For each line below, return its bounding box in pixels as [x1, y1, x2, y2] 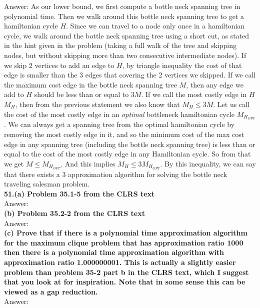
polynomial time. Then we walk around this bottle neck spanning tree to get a [4, 10, 244, 21]
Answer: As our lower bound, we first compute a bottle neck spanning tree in [4, 1, 240, 11]
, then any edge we [186, 79, 243, 89]
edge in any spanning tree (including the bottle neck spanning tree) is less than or [4, 138, 255, 149]
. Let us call [213, 98, 249, 109]
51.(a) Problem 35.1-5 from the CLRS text [4, 188, 155, 198]
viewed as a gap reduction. [4, 286, 98, 296]
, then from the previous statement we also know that [15, 98, 180, 109]
